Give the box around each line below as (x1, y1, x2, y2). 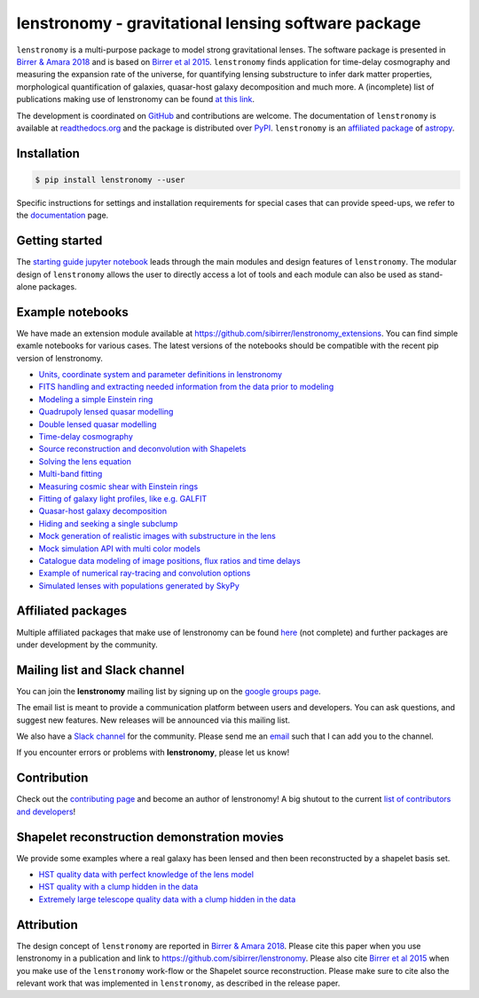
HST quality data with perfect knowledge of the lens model (38, 869, 255, 880)
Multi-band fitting (38, 469, 103, 479)
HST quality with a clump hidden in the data (38, 882, 199, 892)
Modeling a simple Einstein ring (38, 393, 153, 404)
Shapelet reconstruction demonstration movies (16, 829, 284, 844)
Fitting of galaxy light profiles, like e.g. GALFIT (38, 493, 208, 503)
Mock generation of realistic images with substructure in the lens (38, 531, 277, 542)
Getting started (16, 234, 103, 249)
